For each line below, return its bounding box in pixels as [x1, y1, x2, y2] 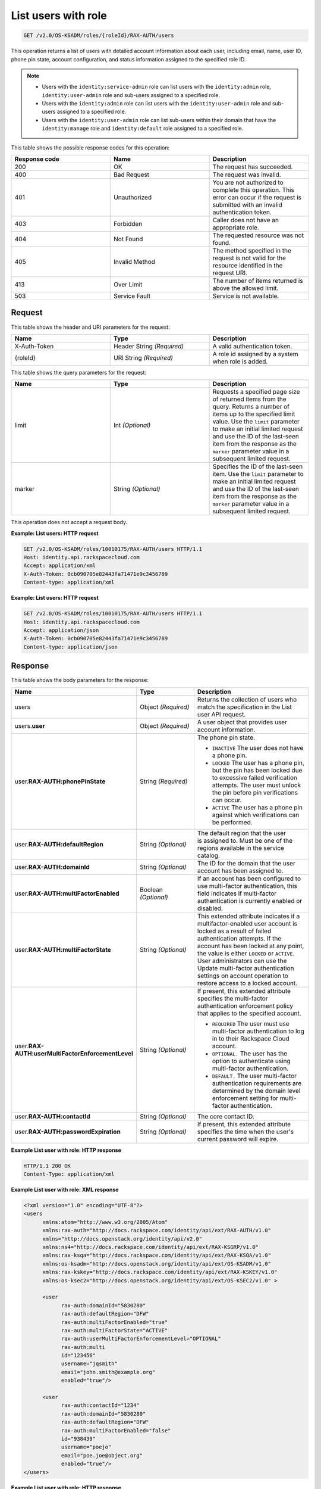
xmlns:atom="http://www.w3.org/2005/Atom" [42, 1219, 168, 1225]
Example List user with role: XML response [11, 1186, 119, 1194]
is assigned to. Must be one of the [197, 836, 293, 845]
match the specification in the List [197, 703, 292, 711]
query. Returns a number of [212, 403, 289, 411]
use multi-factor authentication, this [197, 881, 297, 890]
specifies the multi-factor [197, 994, 268, 1002]
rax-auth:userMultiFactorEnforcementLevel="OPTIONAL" [61, 1335, 221, 1342]
